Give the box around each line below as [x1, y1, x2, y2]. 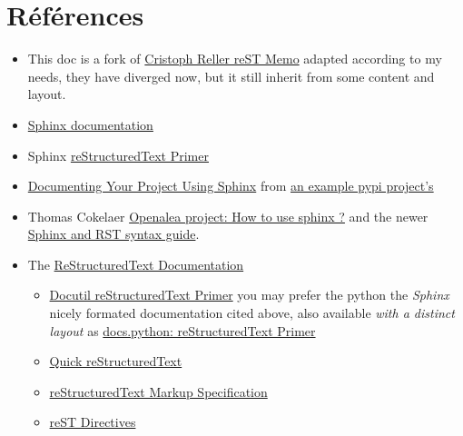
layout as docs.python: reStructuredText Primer [49, 321, 316, 340]
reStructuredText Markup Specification [49, 381, 268, 401]
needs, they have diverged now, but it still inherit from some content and [27, 66, 435, 85]
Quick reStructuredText [49, 352, 182, 371]
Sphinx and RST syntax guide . [27, 224, 200, 243]
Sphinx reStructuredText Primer [27, 145, 209, 164]
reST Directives [49, 412, 136, 431]
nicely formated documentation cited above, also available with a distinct [49, 303, 455, 322]
